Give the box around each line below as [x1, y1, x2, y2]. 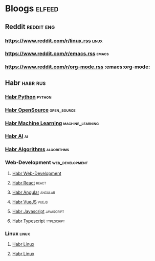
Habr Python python [5, 93, 52, 100]
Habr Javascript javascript [12, 208, 65, 214]
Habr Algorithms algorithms [5, 146, 69, 153]
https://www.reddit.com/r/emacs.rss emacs [5, 50, 109, 57]
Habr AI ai [5, 133, 28, 140]
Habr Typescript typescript [12, 218, 65, 224]
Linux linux [5, 230, 30, 237]
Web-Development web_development [5, 159, 88, 166]
